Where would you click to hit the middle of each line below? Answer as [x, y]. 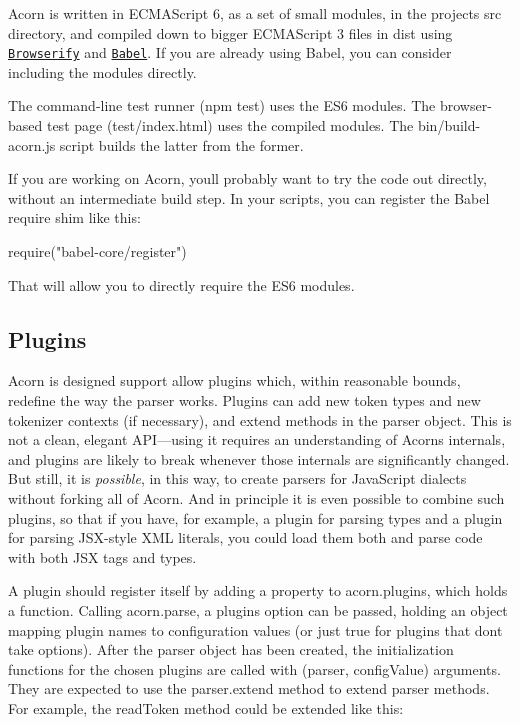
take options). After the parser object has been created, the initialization [231, 649]
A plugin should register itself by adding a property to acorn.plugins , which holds [258, 590]
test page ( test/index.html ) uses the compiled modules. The [230, 125]
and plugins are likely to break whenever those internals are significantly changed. [259, 458]
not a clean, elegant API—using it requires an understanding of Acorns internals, [257, 439]
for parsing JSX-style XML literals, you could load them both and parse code [245, 537]
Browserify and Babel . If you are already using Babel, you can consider [230, 52]
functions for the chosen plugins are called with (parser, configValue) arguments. [254, 668]
